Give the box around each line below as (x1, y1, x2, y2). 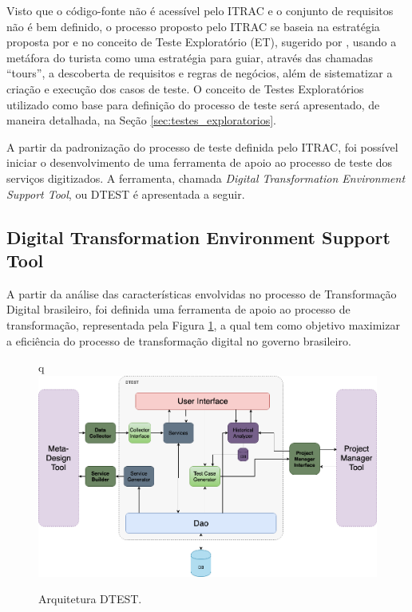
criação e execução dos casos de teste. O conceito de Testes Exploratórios (6, 80, 364, 97)
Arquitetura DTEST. (38, 590, 142, 607)
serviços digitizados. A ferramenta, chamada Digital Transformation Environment (6, 169, 406, 186)
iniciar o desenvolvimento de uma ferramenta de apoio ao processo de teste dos (6, 154, 393, 171)
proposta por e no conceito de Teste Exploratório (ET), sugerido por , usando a (6, 34, 397, 50)
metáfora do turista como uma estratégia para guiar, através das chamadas (6, 49, 374, 65)
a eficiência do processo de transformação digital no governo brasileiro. (6, 332, 351, 349)
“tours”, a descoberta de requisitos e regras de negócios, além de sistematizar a (6, 65, 393, 81)
